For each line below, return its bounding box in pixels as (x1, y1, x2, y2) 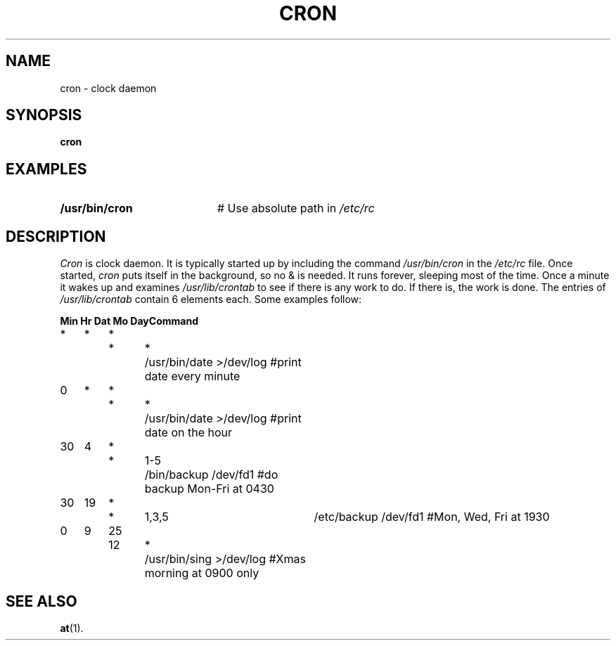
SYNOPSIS (6, 106, 82, 124)
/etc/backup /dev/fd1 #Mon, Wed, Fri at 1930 (314, 510, 550, 524)
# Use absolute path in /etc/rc (217, 201, 375, 216)
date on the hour (144, 425, 233, 440)
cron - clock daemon (60, 82, 157, 94)
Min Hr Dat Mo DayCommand (60, 315, 198, 328)
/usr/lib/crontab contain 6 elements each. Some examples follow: (60, 293, 362, 306)
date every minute (144, 369, 240, 384)
